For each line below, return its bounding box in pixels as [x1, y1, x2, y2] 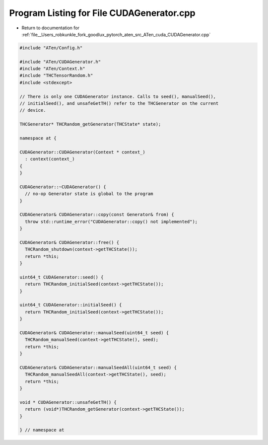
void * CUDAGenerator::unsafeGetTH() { [19, 399, 117, 405]
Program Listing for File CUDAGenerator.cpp [9, 7, 196, 18]
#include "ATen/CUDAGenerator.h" [19, 59, 101, 65]
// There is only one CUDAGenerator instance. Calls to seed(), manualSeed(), [19, 93, 216, 99]
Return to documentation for [21, 25, 79, 31]
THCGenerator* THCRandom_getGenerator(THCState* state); [19, 122, 161, 127]
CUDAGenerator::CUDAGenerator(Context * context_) [19, 149, 146, 155]
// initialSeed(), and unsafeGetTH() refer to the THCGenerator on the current [19, 101, 219, 106]
